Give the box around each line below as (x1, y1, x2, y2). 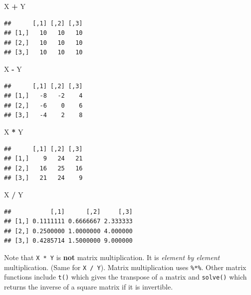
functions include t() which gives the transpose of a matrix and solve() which (4, 272, 247, 282)
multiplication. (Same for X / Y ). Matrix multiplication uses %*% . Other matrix (4, 262, 247, 272)
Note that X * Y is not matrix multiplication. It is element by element (4, 252, 220, 262)
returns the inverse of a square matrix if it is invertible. (4, 281, 173, 292)
